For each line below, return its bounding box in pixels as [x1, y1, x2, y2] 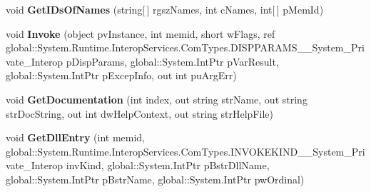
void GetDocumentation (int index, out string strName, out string [6, 91, 308, 106]
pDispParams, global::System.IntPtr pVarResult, [66, 54, 279, 69]
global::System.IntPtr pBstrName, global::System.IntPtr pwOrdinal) [6, 171, 305, 186]
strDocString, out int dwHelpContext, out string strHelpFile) [6, 106, 273, 121]
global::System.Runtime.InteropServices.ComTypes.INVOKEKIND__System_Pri [6, 143, 365, 158]
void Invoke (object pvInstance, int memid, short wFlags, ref [6, 26, 275, 41]
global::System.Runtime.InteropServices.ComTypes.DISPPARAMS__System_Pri [6, 40, 365, 55]
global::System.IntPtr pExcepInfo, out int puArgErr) [6, 68, 237, 83]
